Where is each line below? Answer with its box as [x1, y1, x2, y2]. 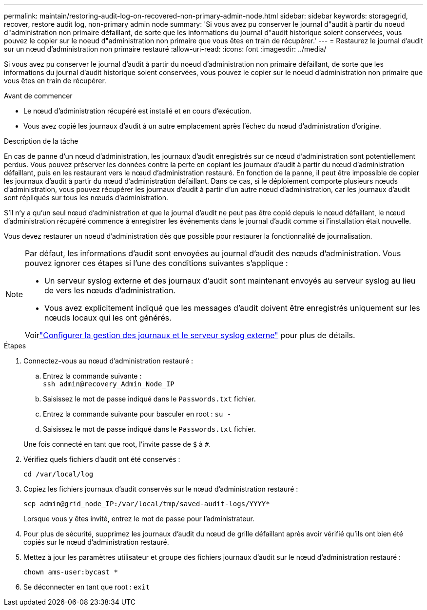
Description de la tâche [4, 137, 78, 145]
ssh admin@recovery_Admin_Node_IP [43, 380, 175, 388]
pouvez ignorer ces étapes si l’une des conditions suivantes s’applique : [25, 258, 288, 268]
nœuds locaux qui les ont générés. [44, 313, 172, 323]
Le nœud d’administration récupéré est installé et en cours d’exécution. [23, 107, 252, 115]
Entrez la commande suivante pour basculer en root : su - [43, 410, 232, 418]
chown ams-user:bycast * [23, 568, 118, 576]
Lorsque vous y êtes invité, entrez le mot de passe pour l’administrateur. [23, 515, 255, 523]
